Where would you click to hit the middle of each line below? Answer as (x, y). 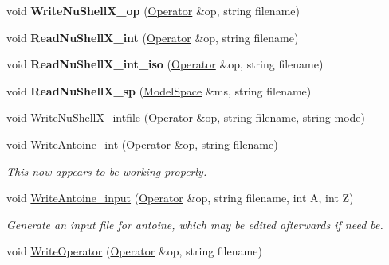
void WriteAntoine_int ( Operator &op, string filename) (142, 144)
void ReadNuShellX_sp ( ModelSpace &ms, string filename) (159, 90)
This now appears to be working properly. (107, 171)
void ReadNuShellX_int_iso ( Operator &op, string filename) (165, 64)
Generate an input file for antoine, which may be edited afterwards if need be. (195, 224)
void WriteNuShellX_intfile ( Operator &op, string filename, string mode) (186, 117)
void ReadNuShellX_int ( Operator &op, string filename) (153, 37)
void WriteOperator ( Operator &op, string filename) (134, 251)
